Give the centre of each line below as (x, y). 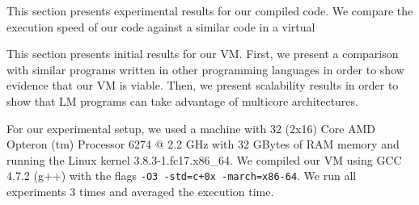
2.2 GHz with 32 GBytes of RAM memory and (284, 144)
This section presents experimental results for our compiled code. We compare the (210, 10)
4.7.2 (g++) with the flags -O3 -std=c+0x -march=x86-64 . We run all (182, 176)
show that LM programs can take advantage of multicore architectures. (182, 100)
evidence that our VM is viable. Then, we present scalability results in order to (203, 85)
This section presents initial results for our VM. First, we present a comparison (203, 54)
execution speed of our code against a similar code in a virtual (161, 26)
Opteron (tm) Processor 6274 (79, 144)
